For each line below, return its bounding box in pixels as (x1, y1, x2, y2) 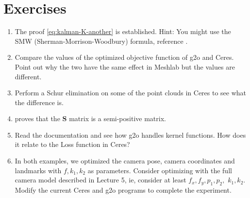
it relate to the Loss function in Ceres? (15, 139, 130, 149)
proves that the (15, 113, 60, 124)
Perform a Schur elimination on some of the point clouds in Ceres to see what (15, 88, 247, 98)
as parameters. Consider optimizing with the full (87, 165, 232, 175)
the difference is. (15, 97, 64, 107)
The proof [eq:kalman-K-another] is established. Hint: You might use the (15, 26, 231, 36)
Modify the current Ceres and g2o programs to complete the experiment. (15, 185, 232, 195)
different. (15, 71, 42, 81)
